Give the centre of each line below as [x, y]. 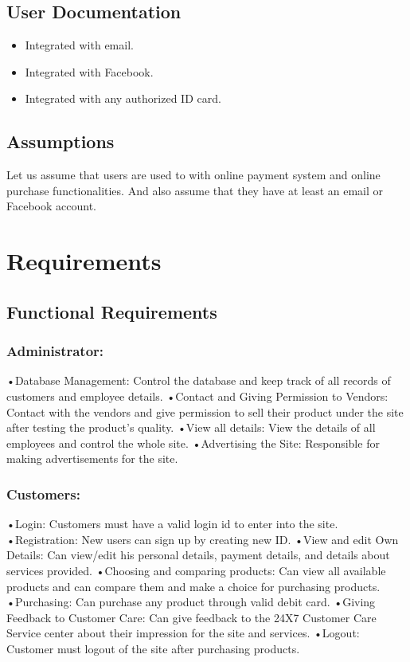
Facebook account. [51, 206]
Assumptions [61, 141]
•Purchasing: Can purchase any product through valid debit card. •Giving [191, 602]
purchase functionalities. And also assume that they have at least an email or [195, 190]
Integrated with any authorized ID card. [123, 98]
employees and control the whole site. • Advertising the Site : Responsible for [193, 443]
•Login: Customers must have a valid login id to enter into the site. [172, 524]
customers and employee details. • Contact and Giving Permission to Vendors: [197, 396]
